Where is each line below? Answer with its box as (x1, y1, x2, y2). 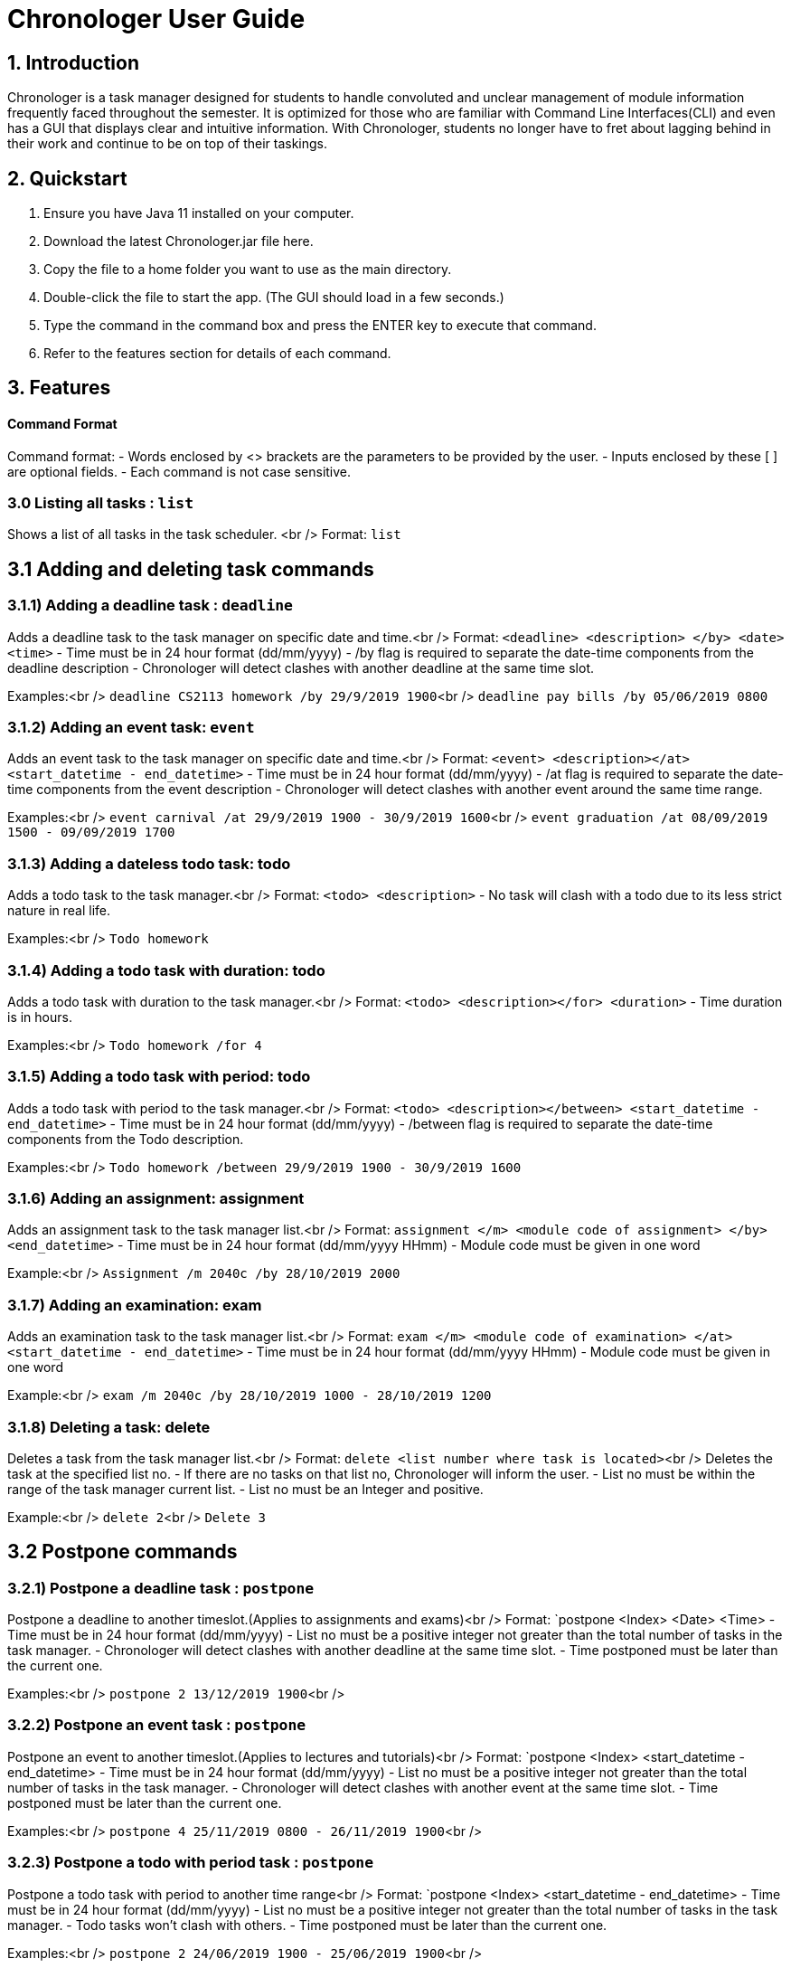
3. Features (7, 376, 111, 400)
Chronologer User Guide (7, 4, 306, 34)
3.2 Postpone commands (7, 1540, 238, 1564)
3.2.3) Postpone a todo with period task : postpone (7, 1853, 374, 1872)
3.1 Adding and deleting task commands (7, 557, 374, 581)
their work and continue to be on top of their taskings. (7, 136, 328, 152)
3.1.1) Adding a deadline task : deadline (7, 596, 293, 615)
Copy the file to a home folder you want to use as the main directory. (43, 261, 452, 278)
